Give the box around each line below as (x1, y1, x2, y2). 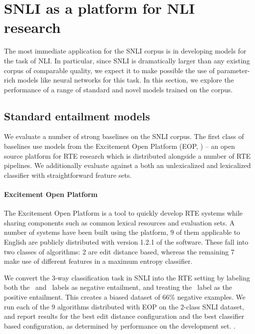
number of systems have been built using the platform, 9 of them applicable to (4, 227, 240, 237)
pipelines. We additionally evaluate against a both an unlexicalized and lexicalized (4, 160, 251, 170)
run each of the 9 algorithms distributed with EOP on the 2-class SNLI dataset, (4, 301, 244, 311)
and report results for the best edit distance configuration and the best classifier (4, 311, 245, 321)
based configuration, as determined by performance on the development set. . (4, 320, 236, 331)
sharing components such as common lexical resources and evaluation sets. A (4, 217, 235, 227)
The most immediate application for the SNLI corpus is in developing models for (4, 46, 247, 56)
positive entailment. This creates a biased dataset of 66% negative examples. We (4, 292, 246, 302)
